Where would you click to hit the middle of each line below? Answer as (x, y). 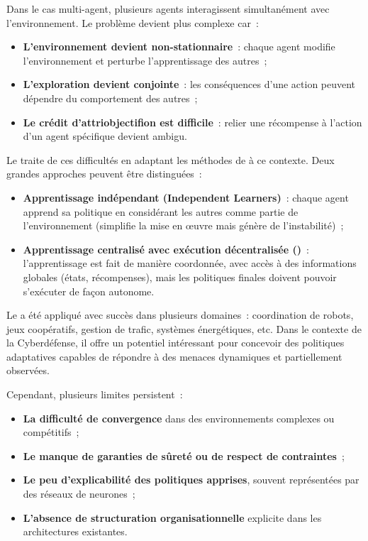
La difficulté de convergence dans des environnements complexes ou (179, 418)
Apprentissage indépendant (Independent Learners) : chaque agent (186, 197)
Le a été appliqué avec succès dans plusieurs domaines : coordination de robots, (180, 315)
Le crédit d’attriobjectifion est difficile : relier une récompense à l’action (193, 122)
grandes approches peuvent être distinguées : (104, 174)
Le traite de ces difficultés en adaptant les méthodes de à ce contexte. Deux (171, 159)
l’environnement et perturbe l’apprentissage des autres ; (145, 60)
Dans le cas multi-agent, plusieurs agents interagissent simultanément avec (168, 9)
